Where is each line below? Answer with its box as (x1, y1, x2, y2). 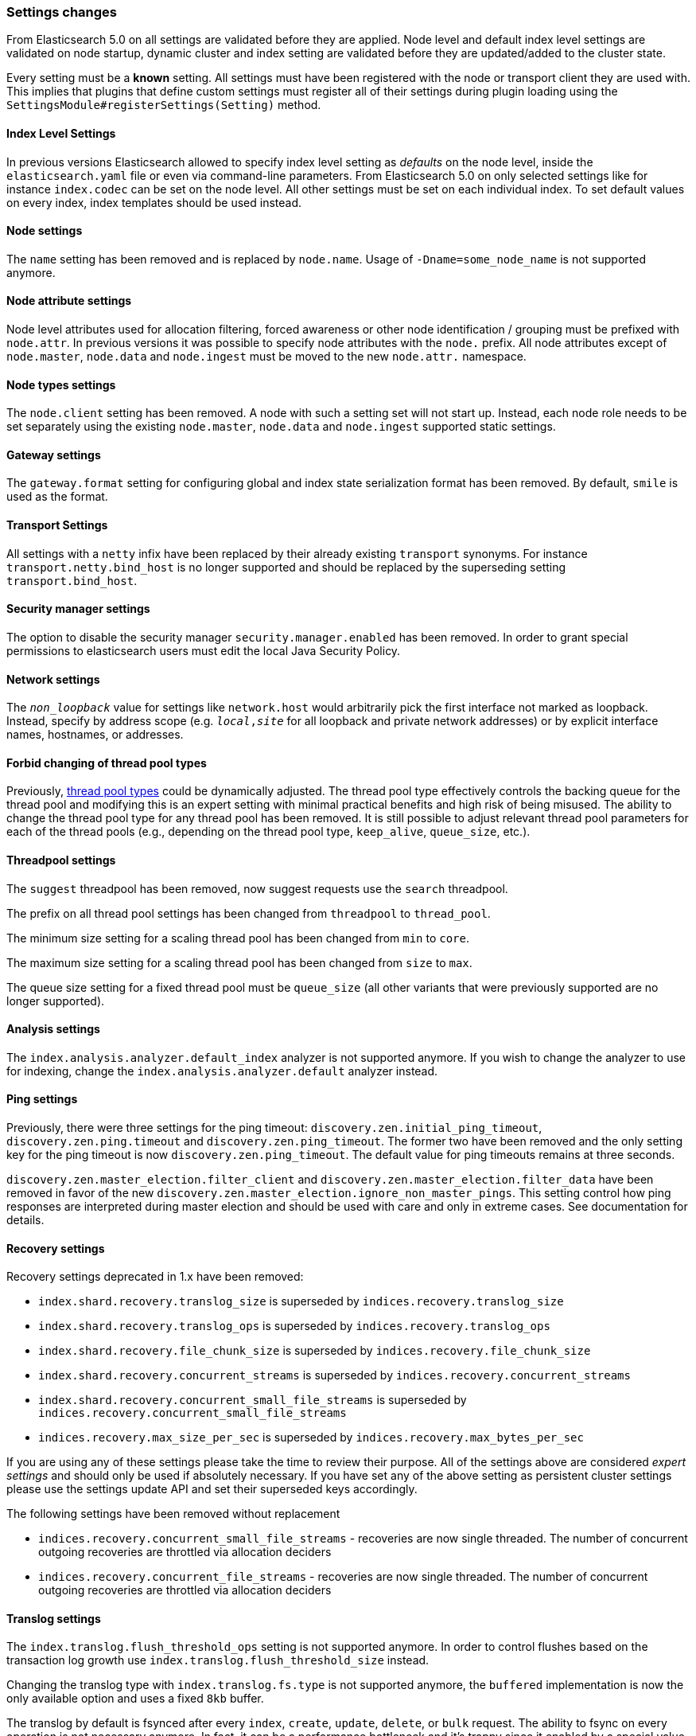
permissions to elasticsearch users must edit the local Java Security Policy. (6, 643, 401, 657)
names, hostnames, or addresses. (6, 728, 184, 742)
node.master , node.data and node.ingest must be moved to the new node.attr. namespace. (6, 349, 527, 364)
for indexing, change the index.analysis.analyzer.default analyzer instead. (6, 1063, 438, 1078)
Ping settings (6, 1092, 78, 1106)
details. (6, 1213, 45, 1227)
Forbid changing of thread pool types (6, 755, 207, 770)
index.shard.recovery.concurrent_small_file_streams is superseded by (38, 1393, 467, 1407)
